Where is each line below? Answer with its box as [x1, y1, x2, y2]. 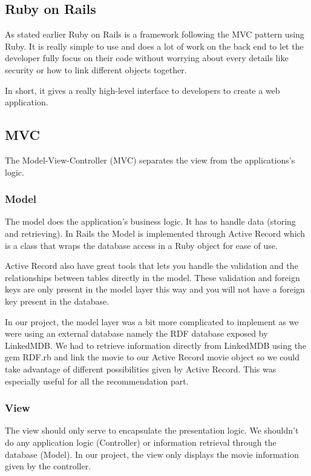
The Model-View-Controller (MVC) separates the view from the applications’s [5, 153, 295, 166]
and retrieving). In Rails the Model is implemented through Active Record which [5, 226, 306, 239]
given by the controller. [5, 460, 91, 472]
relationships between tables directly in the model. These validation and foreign [5, 271, 300, 283]
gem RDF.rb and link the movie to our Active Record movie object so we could [5, 351, 300, 363]
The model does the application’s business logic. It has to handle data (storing [5, 215, 296, 228]
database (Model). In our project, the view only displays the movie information [5, 448, 299, 460]
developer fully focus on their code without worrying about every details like [5, 51, 289, 64]
